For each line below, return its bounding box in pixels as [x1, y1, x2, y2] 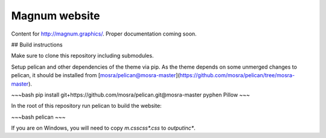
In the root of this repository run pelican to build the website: [11, 102, 162, 110]
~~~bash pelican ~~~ [11, 113, 66, 121]
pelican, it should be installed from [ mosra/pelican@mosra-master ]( [11, 72, 181, 79]
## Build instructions [11, 41, 63, 48]
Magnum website [11, 9, 100, 22]
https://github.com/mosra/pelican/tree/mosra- [179, 72, 295, 79]
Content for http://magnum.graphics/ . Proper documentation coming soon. [11, 30, 197, 37]
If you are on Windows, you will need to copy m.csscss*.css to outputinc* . [11, 124, 196, 132]
